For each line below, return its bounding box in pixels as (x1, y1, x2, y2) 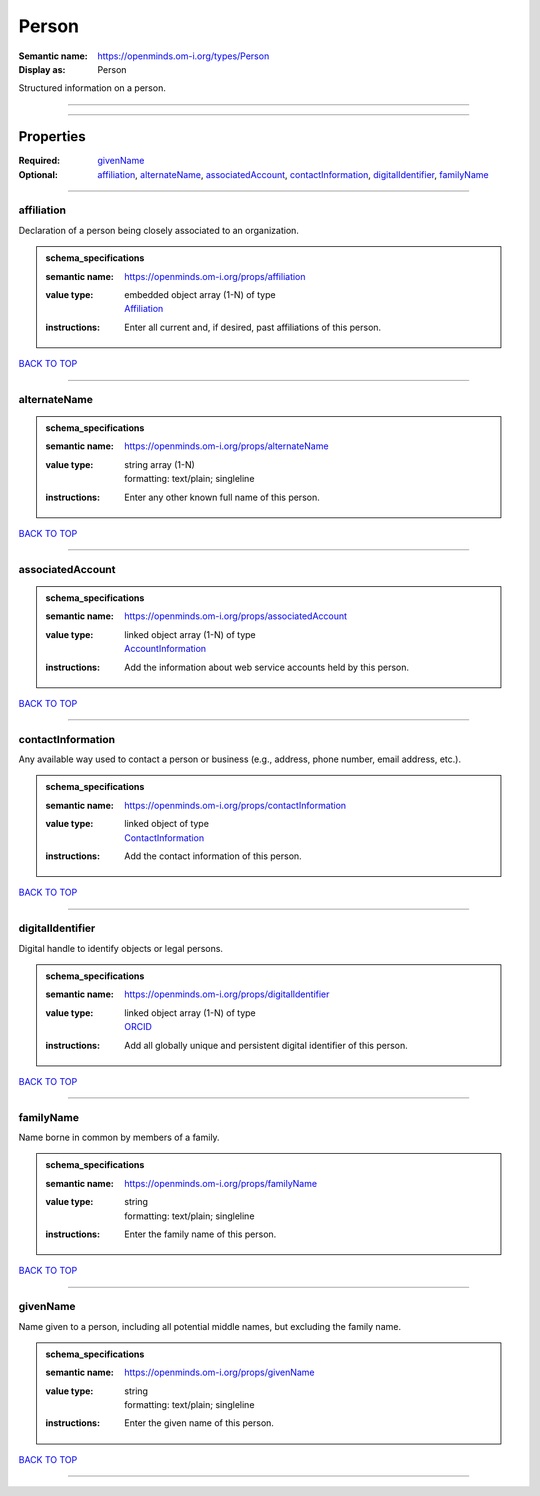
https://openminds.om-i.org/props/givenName (124, 1366, 315, 1379)
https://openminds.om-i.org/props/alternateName (124, 440, 329, 452)
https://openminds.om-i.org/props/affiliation (124, 270, 306, 282)
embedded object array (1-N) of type (124, 288, 276, 300)
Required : (18, 155, 60, 167)
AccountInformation (124, 643, 207, 655)
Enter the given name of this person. (124, 1417, 275, 1429)
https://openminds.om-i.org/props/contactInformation (124, 799, 347, 811)
